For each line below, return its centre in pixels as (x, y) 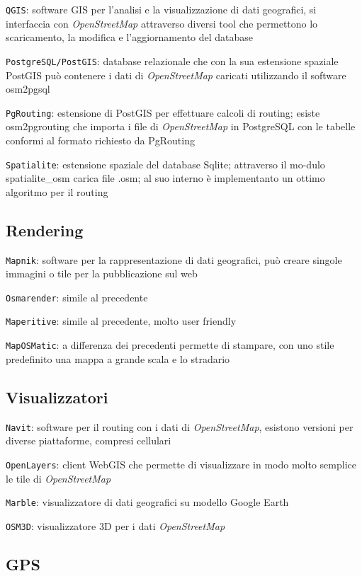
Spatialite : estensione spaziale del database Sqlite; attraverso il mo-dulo (165, 164)
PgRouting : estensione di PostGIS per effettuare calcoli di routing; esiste (163, 112)
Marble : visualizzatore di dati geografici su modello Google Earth (147, 502)
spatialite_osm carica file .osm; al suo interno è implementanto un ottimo (165, 178)
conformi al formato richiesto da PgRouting (100, 140)
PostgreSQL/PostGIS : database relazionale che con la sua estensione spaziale (172, 61)
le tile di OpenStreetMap (58, 478)
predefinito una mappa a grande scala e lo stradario (118, 358)
